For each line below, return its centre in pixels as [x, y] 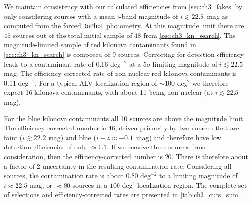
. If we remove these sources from [156, 147]
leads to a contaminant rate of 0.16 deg [62, 64]
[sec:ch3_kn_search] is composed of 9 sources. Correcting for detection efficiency [124, 54]
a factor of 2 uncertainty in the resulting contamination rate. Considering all [118, 166]
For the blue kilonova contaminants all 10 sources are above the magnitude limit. [125, 118]
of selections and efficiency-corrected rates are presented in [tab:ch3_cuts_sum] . [123, 194]
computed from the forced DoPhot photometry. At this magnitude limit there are [124, 26]
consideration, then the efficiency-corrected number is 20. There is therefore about [126, 156]
